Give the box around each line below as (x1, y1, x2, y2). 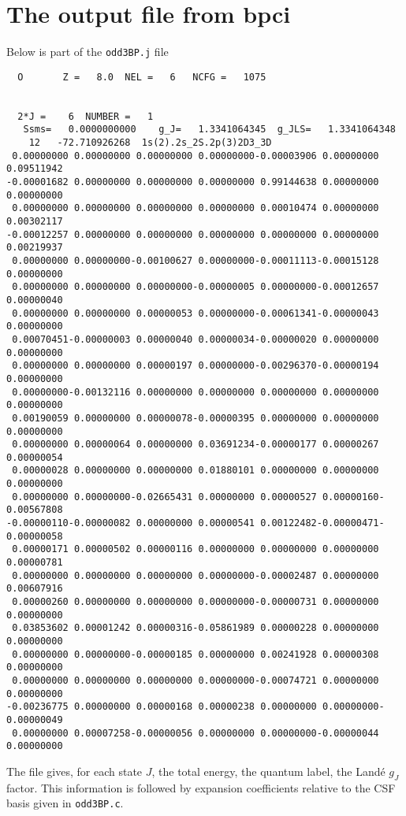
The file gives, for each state (6, 762, 143, 779)
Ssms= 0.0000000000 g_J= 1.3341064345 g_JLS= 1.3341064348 (23, 124, 396, 135)
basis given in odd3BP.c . (6, 795, 124, 811)
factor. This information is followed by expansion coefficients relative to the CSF (6, 779, 396, 796)
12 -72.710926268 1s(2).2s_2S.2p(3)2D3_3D (28, 137, 272, 149)
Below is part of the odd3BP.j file (6, 43, 169, 60)
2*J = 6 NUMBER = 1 (17, 110, 154, 122)
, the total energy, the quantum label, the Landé (151, 762, 386, 779)
